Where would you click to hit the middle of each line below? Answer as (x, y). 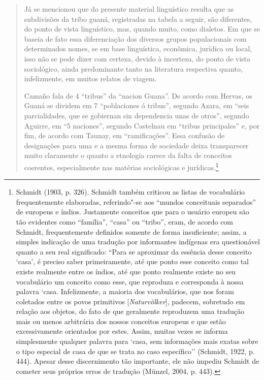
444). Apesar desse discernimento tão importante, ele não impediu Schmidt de (138, 361)
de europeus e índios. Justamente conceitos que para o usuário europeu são (133, 212)
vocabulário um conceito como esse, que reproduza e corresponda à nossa (130, 281)
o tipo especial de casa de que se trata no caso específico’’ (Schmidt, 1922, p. (135, 351)
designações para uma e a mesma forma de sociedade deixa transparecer (136, 145)
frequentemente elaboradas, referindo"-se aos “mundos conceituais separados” (136, 201)
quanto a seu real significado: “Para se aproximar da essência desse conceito (134, 251)
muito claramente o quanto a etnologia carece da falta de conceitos (128, 155)
